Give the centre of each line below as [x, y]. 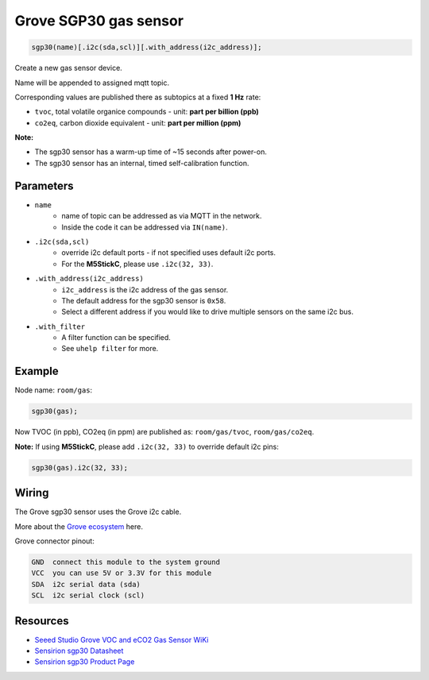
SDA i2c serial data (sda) [86, 584]
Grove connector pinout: [54, 541]
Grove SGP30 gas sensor [99, 21]
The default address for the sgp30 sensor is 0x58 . [144, 300]
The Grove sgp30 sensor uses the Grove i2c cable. [98, 512]
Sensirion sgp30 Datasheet [79, 651]
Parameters [44, 185]
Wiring [32, 493]
